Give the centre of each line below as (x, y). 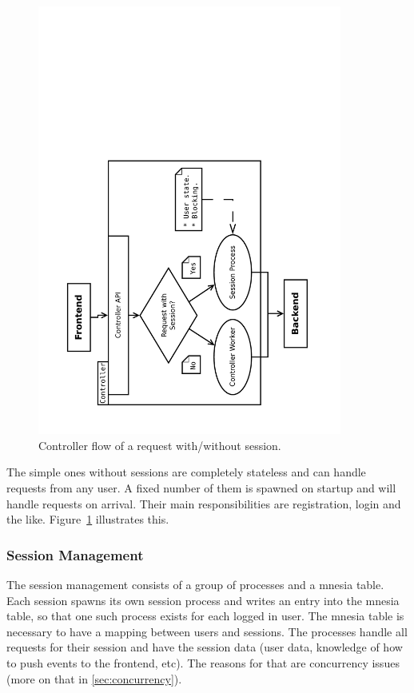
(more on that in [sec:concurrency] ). (94, 678)
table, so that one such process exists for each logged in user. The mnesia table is (205, 616)
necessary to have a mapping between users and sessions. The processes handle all (207, 631)
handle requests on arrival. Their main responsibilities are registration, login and (204, 503)
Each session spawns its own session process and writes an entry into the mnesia (203, 600)
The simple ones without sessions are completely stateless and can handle (186, 472)
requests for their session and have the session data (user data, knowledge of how (205, 647)
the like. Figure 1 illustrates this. (88, 519)
